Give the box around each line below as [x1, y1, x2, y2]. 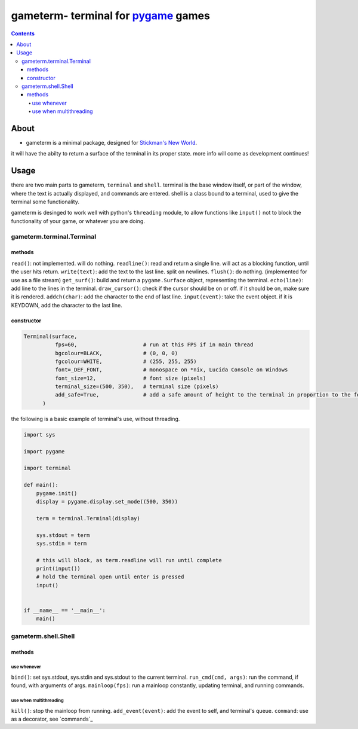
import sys [23, 431, 55, 438]
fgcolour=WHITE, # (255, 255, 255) [54, 358, 197, 365]
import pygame [23, 448, 65, 455]
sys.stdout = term [36, 532, 90, 538]
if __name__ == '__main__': [23, 607, 106, 614]
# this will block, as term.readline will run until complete [36, 557, 222, 563]
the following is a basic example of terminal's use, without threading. [11, 415, 180, 422]
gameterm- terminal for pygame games [11, 9, 210, 22]
